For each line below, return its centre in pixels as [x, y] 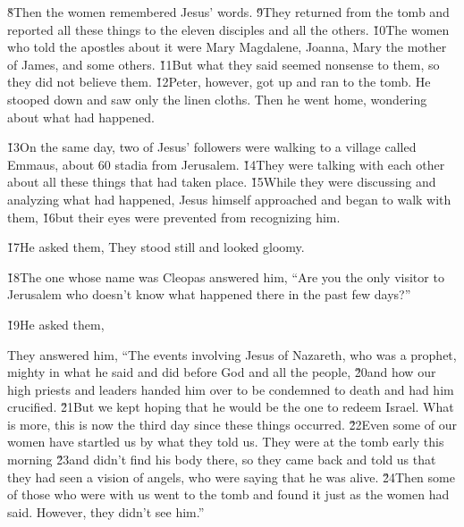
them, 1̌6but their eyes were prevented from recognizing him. [174, 217]
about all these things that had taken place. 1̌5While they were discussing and [222, 182]
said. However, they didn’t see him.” [106, 511]
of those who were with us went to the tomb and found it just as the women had [228, 494]
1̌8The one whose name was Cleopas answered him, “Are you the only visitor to [226, 276]
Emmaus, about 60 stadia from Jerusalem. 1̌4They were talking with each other [226, 164]
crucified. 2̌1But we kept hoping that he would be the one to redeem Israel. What [231, 407]
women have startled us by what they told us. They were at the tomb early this [226, 442]
